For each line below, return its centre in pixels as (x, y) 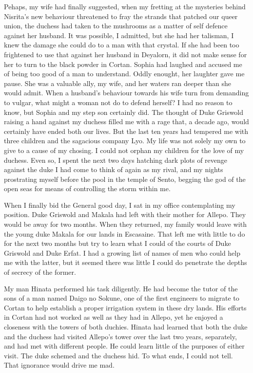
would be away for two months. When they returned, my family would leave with (125, 224)
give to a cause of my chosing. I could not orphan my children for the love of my (124, 150)
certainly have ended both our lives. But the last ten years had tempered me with (126, 131)
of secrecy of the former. (40, 272)
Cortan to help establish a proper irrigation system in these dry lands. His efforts (125, 307)
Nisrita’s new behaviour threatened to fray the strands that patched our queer (121, 16)
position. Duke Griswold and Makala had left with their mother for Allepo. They (125, 214)
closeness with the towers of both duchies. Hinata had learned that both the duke (126, 327)
